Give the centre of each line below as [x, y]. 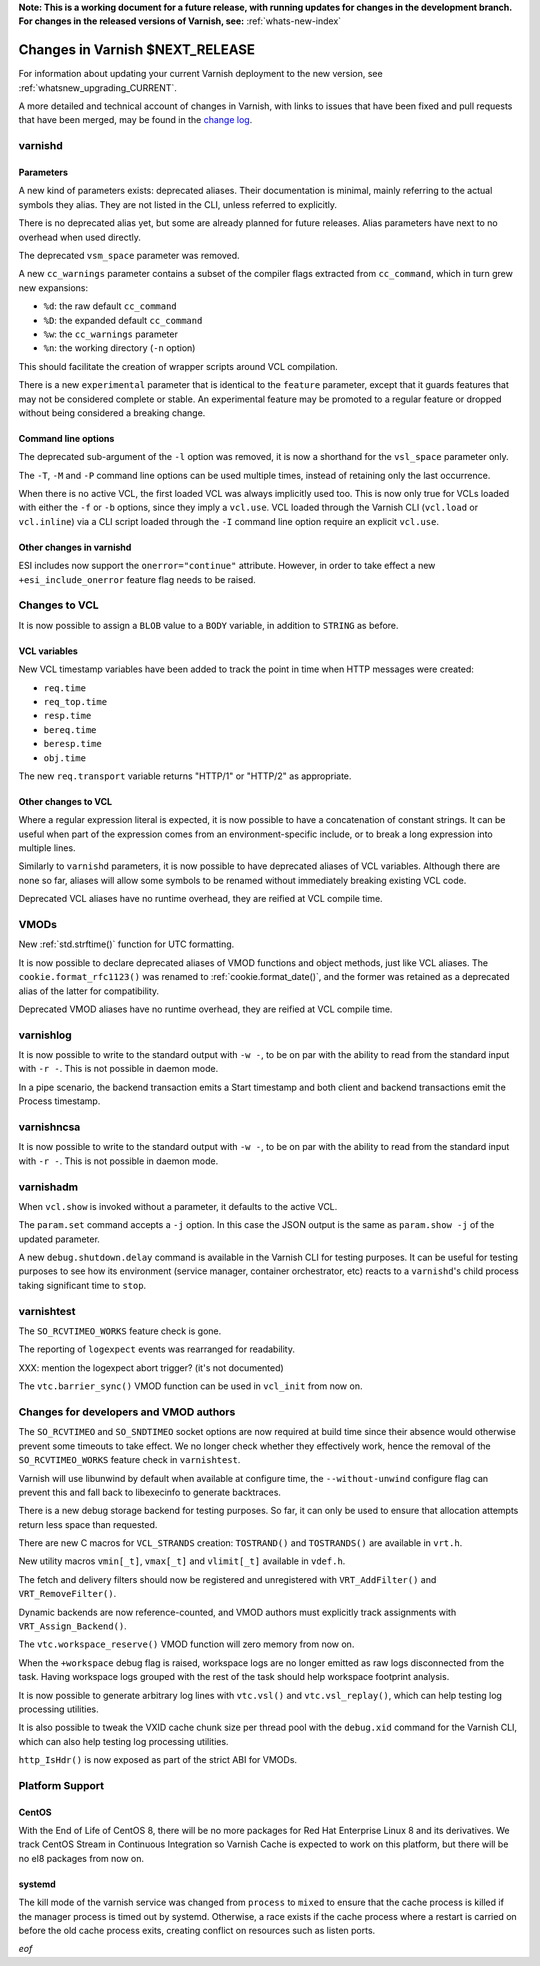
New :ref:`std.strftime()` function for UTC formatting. [126, 944]
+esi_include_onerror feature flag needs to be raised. [137, 579]
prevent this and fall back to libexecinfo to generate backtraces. [150, 1492]
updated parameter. [59, 1239]
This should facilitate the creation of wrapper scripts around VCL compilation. [178, 366]
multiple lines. [47, 848]
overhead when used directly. [80, 237]
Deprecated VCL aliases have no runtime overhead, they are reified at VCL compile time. [201, 899]
